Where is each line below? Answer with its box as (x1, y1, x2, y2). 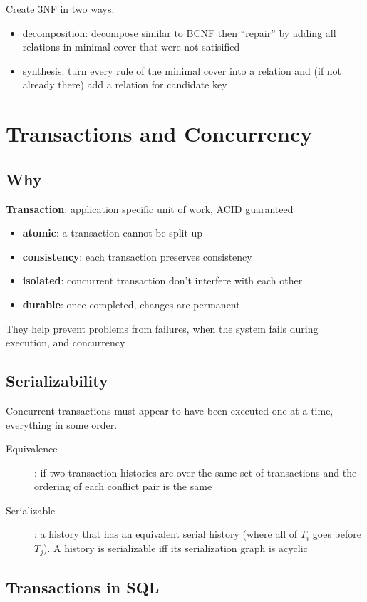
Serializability (6, 370, 108, 392)
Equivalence (6, 441, 58, 456)
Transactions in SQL (6, 576, 160, 598)
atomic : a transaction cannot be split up (22, 225, 203, 240)
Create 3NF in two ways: (6, 1, 115, 16)
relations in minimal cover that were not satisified (22, 39, 240, 54)
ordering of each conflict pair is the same (34, 479, 212, 494)
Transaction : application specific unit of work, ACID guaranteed (6, 201, 294, 216)
